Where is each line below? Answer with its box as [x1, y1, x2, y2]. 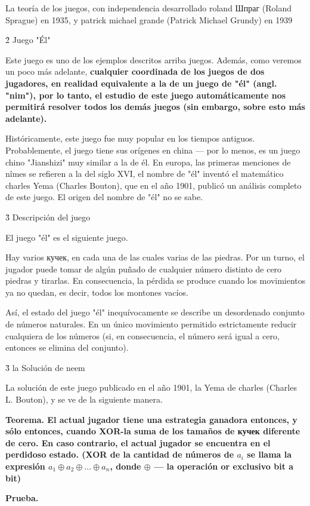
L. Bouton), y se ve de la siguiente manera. [5, 393, 163, 406]
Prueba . [5, 492, 39, 504]
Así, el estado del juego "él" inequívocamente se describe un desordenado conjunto [5, 306, 305, 318]
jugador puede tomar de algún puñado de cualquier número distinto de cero [5, 262, 282, 275]
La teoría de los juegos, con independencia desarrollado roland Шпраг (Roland [5, 2, 292, 14]
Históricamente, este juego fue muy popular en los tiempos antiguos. [5, 132, 255, 145]
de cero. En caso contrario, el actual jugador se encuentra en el [5, 436, 271, 449]
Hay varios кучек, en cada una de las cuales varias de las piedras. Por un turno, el [5, 251, 305, 263]
